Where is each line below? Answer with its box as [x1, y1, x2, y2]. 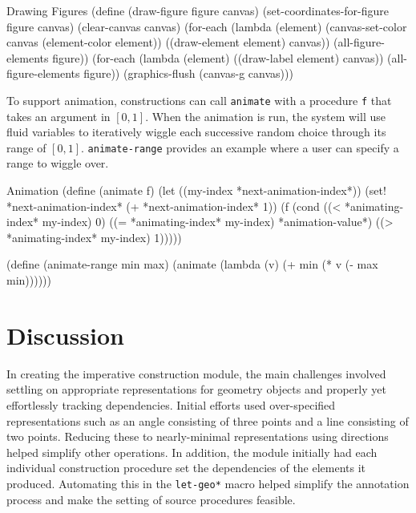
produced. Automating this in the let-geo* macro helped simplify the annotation [6, 475, 410, 491]
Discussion [6, 318, 124, 351]
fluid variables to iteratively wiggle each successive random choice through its [6, 123, 386, 140]
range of [6, 139, 46, 156]
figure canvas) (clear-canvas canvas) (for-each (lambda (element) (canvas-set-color [6, 18, 407, 34]
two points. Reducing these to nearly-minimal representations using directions [6, 428, 389, 445]
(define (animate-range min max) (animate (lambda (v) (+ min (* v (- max [6, 256, 378, 273]
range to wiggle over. [6, 155, 109, 172]
